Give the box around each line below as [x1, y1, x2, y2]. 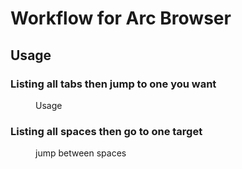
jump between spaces [35, 147, 127, 159]
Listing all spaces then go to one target [10, 124, 203, 138]
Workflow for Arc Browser [10, 7, 232, 30]
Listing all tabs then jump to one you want [10, 77, 217, 91]
